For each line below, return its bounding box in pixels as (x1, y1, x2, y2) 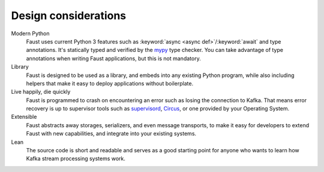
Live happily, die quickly (11, 88, 71, 96)
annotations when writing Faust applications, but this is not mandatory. (26, 54, 201, 62)
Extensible (11, 113, 37, 121)
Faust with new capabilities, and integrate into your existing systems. (26, 130, 197, 137)
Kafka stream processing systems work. (26, 155, 126, 162)
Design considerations (11, 9, 127, 22)
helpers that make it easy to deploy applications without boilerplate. (26, 79, 194, 87)
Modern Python (11, 30, 50, 37)
